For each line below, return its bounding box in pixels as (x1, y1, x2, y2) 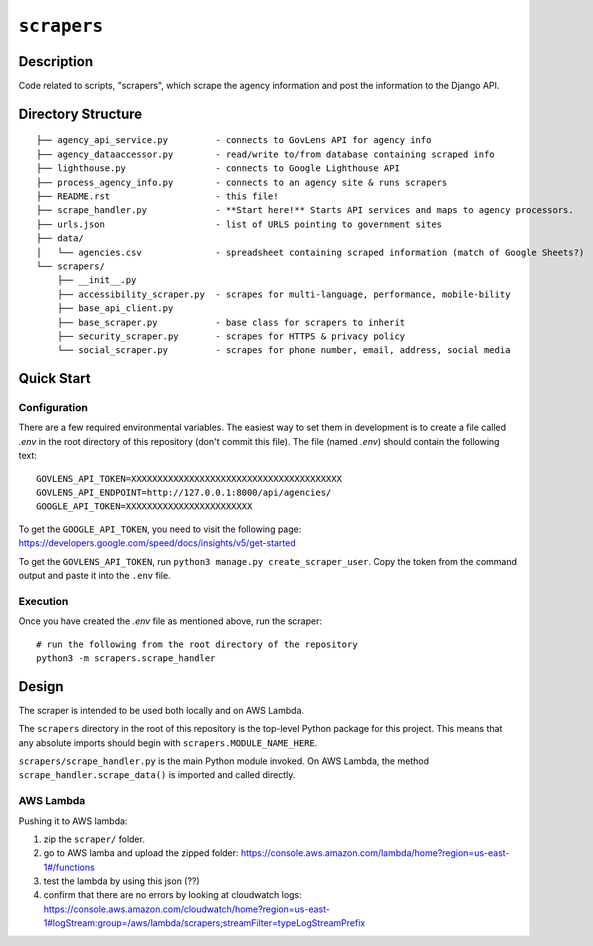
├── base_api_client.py (56, 303, 174, 314)
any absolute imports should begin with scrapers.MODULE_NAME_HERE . (18, 736, 318, 749)
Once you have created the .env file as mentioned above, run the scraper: (18, 615, 322, 627)
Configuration (18, 401, 89, 415)
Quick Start (18, 370, 91, 387)
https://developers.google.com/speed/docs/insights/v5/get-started (18, 537, 296, 549)
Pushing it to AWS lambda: (18, 815, 128, 827)
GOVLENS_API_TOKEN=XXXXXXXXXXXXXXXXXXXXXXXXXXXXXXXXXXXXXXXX (36, 473, 342, 484)
